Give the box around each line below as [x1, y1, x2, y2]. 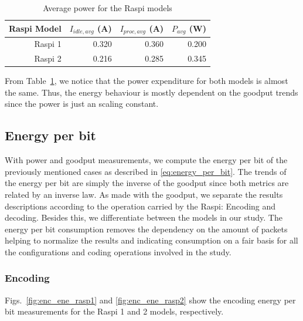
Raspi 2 [34, 52, 62, 65]
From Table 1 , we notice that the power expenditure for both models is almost [5, 75, 288, 87]
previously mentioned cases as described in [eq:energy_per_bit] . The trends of [5, 165, 287, 177]
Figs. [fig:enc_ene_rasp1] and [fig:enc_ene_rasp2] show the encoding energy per [5, 293, 296, 306]
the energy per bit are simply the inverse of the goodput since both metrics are [5, 177, 289, 189]
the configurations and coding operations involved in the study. [5, 245, 231, 258]
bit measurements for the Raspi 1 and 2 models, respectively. [5, 305, 224, 317]
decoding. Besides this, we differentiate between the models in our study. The [5, 211, 282, 224]
